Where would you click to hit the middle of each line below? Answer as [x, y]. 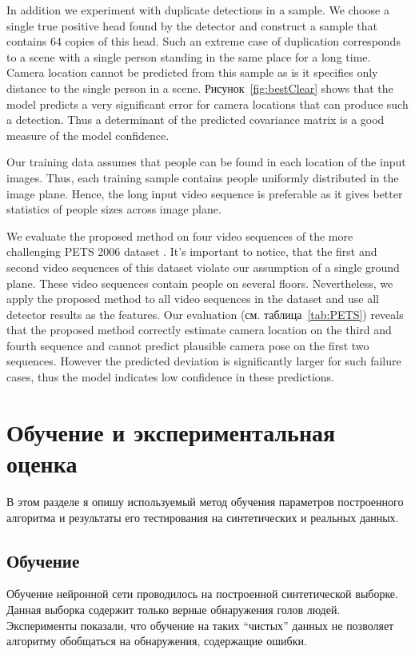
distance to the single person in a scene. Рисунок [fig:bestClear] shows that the [200, 88]
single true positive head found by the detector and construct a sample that [192, 25]
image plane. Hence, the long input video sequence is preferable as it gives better [205, 193]
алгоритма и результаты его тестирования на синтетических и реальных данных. [203, 517]
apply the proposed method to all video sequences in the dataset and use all [193, 299]
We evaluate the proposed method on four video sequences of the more [180, 235]
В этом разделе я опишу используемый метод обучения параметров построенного [205, 501]
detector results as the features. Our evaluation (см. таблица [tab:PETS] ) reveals [205, 314]
